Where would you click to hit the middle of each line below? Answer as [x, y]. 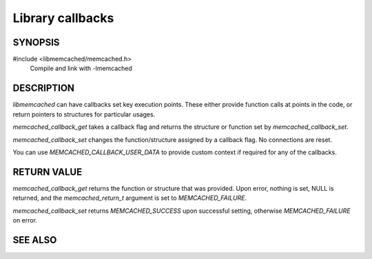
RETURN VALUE [48, 172]
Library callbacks [63, 18]
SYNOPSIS [36, 42]
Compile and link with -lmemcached [81, 68]
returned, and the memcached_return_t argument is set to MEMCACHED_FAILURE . [130, 198]
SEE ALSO [35, 240]
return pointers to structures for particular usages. [84, 114]
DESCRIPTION [44, 89]
